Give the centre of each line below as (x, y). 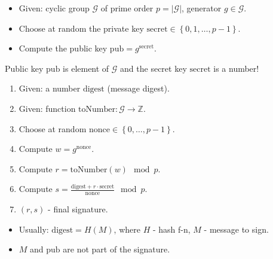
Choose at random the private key (81, 28)
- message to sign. (236, 229)
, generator (202, 8)
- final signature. (78, 209)
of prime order (127, 8)
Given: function (47, 108)
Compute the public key (63, 48)
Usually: (34, 229)
